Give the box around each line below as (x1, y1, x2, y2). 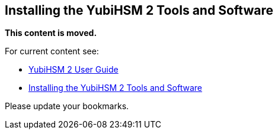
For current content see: (5, 46, 99, 57)
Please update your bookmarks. (5, 101, 129, 112)
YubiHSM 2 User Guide (28, 64, 119, 75)
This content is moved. (5, 28, 97, 38)
